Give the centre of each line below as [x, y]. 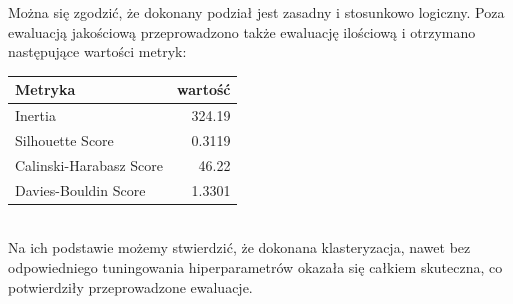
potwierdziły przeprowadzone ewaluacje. [130, 286]
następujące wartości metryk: [97, 51]
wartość [204, 89]
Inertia [35, 115]
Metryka [45, 89]
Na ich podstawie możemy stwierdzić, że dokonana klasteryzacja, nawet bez [239, 247]
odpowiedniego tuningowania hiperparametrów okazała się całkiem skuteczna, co [255, 266]
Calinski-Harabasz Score [89, 164]
